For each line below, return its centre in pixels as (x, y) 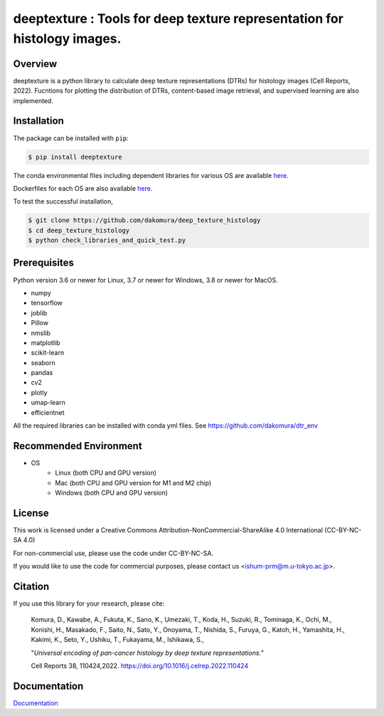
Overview (35, 64)
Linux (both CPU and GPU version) (106, 473)
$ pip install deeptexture (75, 157)
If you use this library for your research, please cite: (89, 604)
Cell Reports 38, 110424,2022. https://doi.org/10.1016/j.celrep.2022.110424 (140, 666)
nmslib (41, 333)
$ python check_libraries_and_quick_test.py (107, 241)
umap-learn (48, 403)
